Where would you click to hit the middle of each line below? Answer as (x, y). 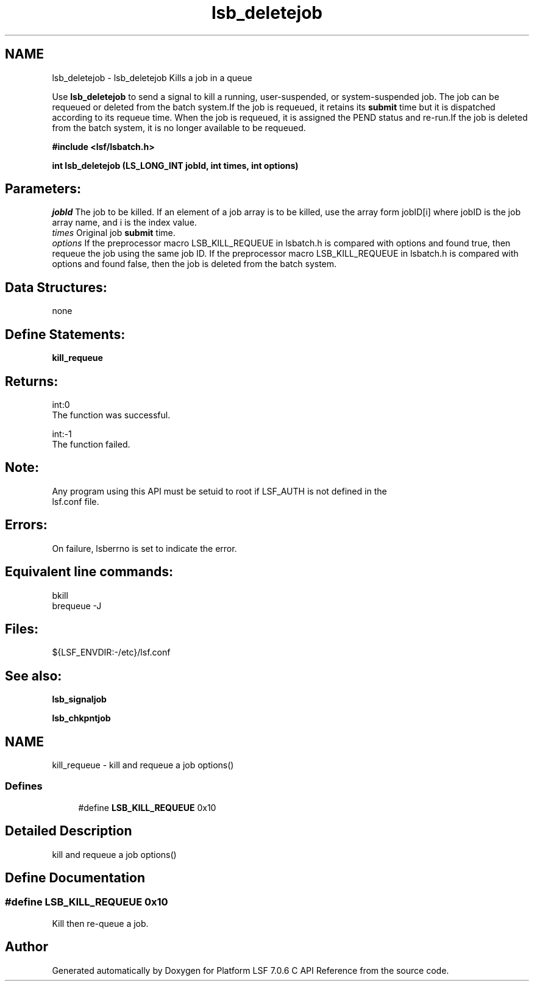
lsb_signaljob (79, 699)
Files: (22, 629)
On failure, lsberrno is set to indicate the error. (144, 548)
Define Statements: (65, 334)
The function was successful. (111, 415)
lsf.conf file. (76, 501)
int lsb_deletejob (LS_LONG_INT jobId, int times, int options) (175, 165)
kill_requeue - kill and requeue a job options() (143, 765)
